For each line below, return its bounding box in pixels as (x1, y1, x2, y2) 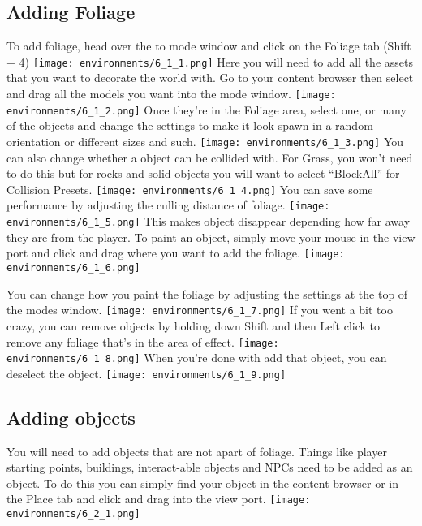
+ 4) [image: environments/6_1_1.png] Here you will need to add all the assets (6, 53, 413, 70)
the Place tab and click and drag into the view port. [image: (6, 490, 311, 507)
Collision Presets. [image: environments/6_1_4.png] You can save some (6, 180, 373, 197)
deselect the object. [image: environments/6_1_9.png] (6, 364, 286, 382)
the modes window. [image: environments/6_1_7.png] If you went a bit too (6, 301, 393, 318)
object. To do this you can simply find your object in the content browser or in (6, 474, 399, 491)
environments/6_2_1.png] (6, 508, 140, 520)
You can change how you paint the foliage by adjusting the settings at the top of (6, 285, 408, 302)
